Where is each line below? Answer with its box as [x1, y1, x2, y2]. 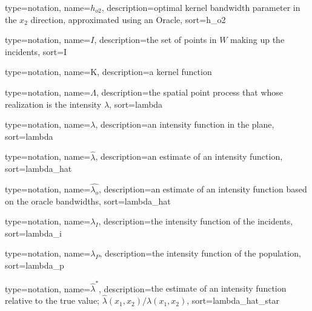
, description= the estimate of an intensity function [99, 282, 287, 295]
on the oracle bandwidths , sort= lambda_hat [5, 194, 171, 207]
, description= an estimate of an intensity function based [98, 182, 307, 195]
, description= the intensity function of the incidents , [98, 215, 293, 228]
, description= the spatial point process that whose [96, 85, 284, 98]
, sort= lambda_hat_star [187, 294, 279, 307]
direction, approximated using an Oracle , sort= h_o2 [30, 13, 226, 25]
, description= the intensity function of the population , [99, 247, 301, 260]
